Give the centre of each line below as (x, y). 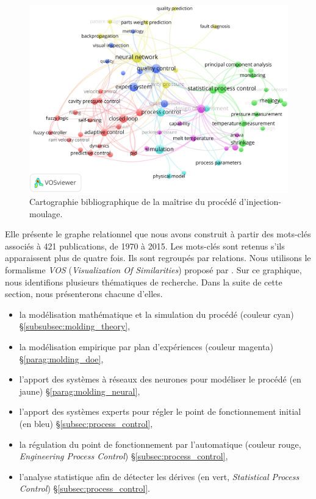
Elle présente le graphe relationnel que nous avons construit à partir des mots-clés (158, 234)
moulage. (46, 213)
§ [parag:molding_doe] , (61, 358)
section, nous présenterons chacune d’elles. (84, 294)
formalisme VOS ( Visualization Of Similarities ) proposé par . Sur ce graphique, (153, 270)
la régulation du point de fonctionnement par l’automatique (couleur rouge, (160, 444)
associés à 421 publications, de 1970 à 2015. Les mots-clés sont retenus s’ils (145, 246)
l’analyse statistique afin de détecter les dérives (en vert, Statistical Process (159, 476)
